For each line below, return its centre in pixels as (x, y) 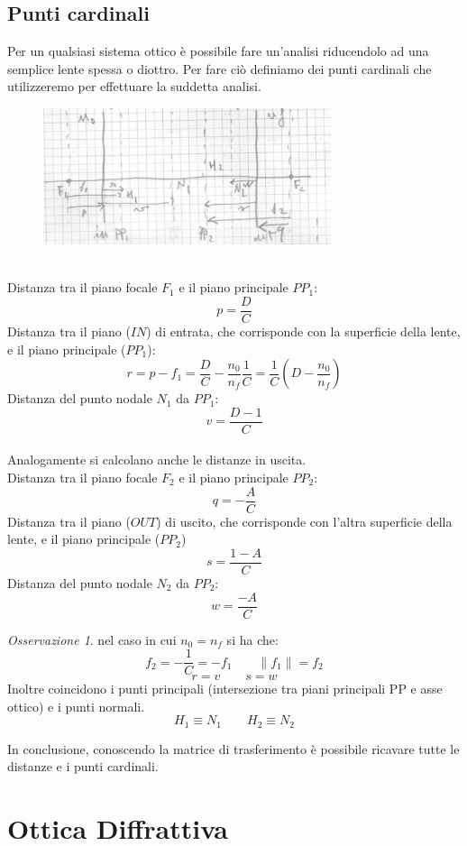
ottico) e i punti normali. (76, 706)
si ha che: (252, 639)
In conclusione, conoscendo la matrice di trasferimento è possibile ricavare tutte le (233, 748)
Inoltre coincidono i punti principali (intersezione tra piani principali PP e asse (225, 689)
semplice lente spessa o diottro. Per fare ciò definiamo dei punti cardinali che (220, 68)
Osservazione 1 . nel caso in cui (92, 639)
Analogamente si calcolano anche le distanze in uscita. (157, 460)
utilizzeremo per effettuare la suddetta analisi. (134, 86)
